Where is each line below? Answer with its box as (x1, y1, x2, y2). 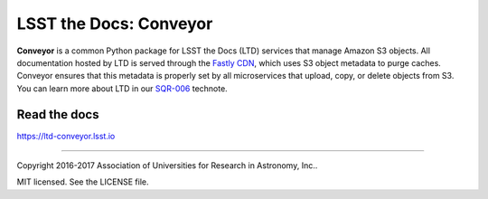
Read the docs (16, 107, 99, 122)
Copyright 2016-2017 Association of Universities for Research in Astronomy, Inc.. (16, 160, 318, 171)
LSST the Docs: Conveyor (16, 14, 213, 33)
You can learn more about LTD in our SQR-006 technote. (16, 82, 228, 94)
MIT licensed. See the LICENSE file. (16, 176, 149, 187)
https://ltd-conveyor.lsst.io (16, 130, 116, 141)
